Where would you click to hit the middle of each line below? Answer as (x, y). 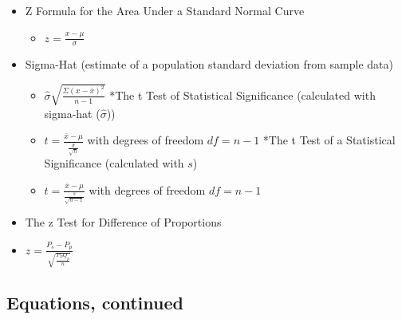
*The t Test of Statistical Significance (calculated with (242, 95)
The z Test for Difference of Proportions (123, 222)
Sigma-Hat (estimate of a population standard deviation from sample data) (209, 64)
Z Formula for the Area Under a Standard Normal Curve (165, 10)
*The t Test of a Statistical (329, 140)
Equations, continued (95, 302)
